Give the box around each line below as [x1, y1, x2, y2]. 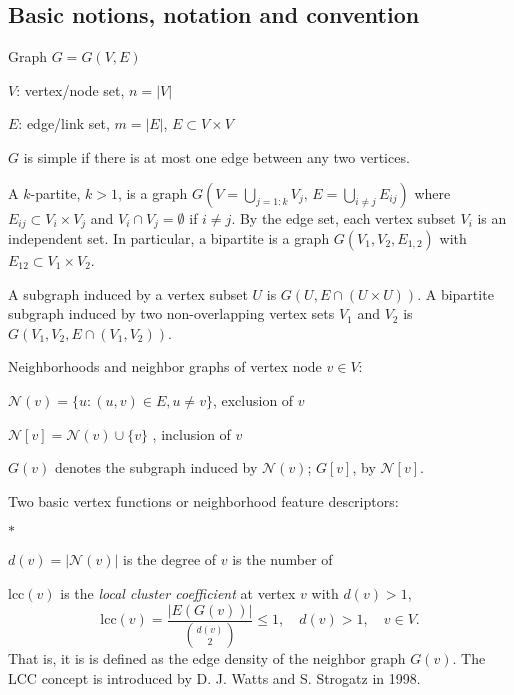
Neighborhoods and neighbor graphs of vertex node [8, 356, 322, 377]
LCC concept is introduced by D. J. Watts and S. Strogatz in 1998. [8, 668, 421, 689]
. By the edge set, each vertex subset [231, 207, 456, 228]
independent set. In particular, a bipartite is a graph [8, 228, 330, 249]
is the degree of [123, 549, 217, 570]
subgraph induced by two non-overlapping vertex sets [8, 303, 335, 324]
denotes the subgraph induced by [54, 457, 258, 478]
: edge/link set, [18, 113, 110, 134]
